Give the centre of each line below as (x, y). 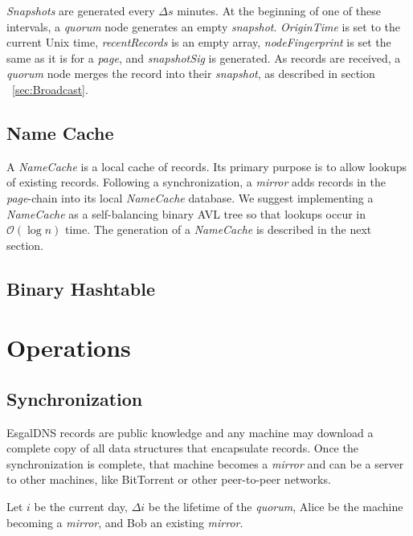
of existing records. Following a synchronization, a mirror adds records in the (196, 182)
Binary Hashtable (81, 288)
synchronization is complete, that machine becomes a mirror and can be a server (205, 463)
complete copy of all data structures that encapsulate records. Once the (182, 448)
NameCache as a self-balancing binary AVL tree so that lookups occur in (186, 213)
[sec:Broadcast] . (50, 89)
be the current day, (81, 507)
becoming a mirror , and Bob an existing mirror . (125, 522)
